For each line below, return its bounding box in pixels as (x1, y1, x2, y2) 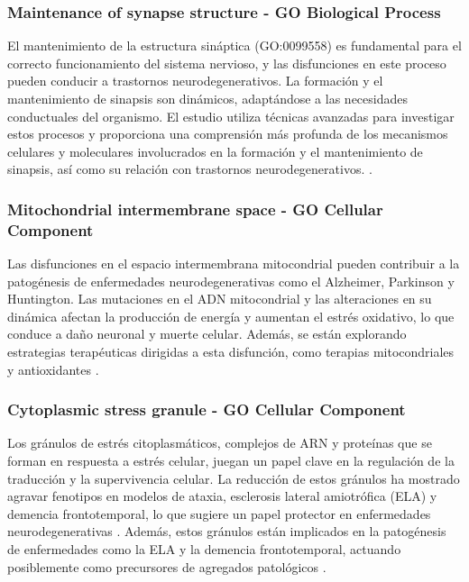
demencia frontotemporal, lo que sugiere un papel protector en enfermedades (7, 504, 431, 523)
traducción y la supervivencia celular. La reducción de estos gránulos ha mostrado (7, 468, 460, 487)
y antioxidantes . (7, 359, 99, 378)
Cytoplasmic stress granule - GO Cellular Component (7, 398, 406, 421)
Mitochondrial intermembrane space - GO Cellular (7, 197, 383, 220)
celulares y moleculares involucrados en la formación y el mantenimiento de (7, 141, 423, 160)
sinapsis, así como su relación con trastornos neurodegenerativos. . (7, 159, 372, 178)
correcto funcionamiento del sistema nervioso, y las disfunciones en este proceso (7, 53, 446, 72)
